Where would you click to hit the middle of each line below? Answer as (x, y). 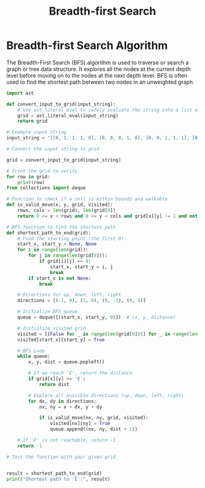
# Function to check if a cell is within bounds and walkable (87, 199)
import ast (20, 93)
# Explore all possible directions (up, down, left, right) (106, 395)
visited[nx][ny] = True (80, 424)
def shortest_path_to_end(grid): (49, 233)
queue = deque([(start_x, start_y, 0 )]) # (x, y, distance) (96, 318)
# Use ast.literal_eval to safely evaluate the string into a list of (109, 110)
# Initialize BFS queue (48, 312)
